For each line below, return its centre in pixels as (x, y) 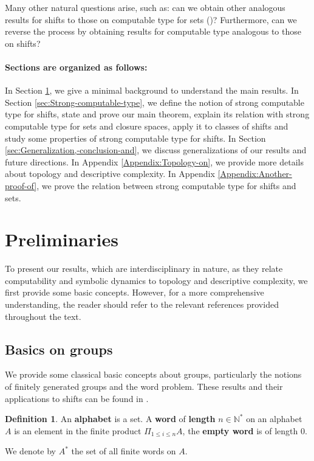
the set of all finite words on (124, 451)
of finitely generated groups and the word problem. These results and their (144, 386)
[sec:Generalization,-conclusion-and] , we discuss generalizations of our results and (156, 150)
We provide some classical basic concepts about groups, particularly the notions (153, 374)
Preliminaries (62, 239)
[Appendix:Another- (255, 174)
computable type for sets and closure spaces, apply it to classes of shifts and (147, 126)
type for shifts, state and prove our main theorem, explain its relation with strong (157, 114)
